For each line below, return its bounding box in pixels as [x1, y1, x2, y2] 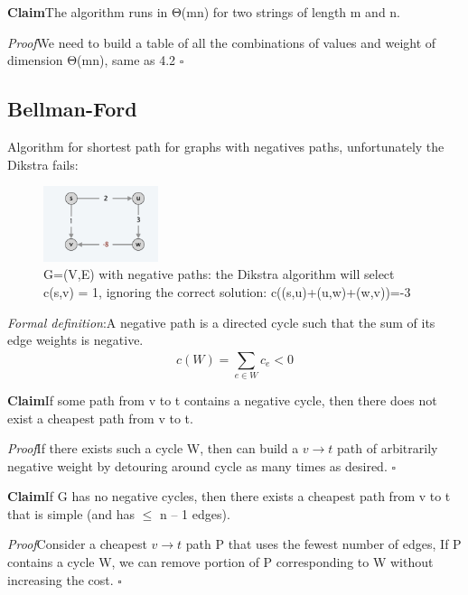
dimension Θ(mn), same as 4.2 [7, 51, 176, 70]
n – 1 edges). [159, 504, 230, 523]
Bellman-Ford [7, 95, 137, 123]
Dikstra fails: [7, 154, 79, 173]
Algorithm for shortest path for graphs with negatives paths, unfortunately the [7, 136, 445, 155]
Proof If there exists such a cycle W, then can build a [7, 439, 299, 458]
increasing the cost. [7, 570, 114, 589]
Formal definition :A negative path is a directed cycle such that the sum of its [7, 312, 435, 331]
